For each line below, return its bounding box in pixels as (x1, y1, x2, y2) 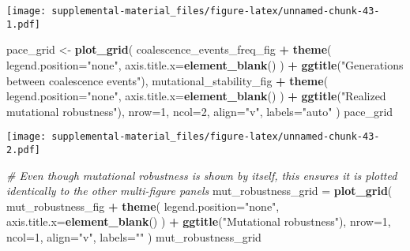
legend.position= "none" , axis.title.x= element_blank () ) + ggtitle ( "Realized (6, 88, 386, 104)
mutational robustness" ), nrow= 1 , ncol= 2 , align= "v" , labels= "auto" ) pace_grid (6, 103, 393, 119)
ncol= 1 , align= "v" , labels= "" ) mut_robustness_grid (6, 228, 261, 245)
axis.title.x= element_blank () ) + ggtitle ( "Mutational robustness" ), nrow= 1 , (6, 213, 391, 230)
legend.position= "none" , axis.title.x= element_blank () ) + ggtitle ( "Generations (6, 56, 404, 73)
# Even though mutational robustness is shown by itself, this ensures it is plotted (6, 167, 397, 183)
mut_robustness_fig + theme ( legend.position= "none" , (6, 197, 280, 214)
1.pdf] (6, 18, 40, 30)
